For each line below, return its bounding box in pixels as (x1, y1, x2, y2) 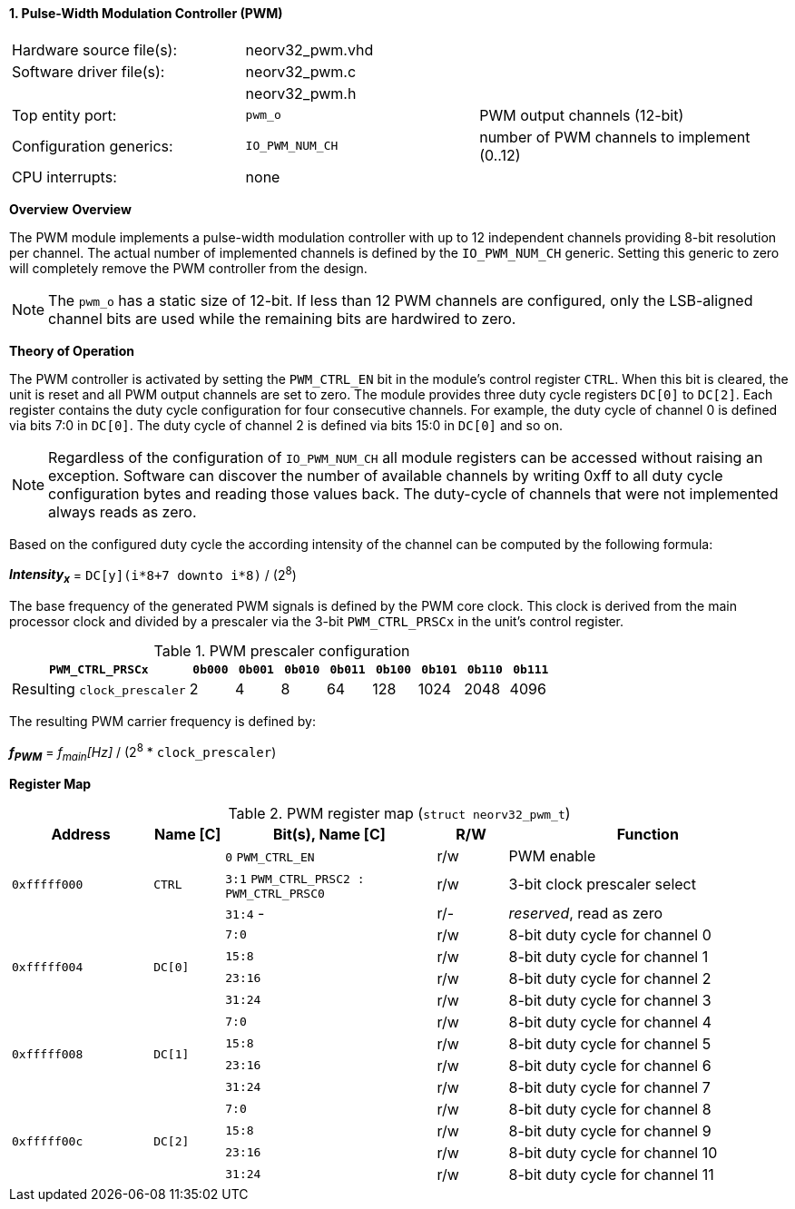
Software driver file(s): (12, 62, 165, 81)
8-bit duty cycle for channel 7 (508, 1077, 711, 1096)
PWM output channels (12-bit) (479, 105, 684, 124)
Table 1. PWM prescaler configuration (153, 642, 410, 661)
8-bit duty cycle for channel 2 (508, 968, 712, 988)
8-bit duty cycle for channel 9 (508, 1121, 712, 1140)
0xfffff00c (12, 1135, 83, 1149)
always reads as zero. (48, 502, 197, 521)
